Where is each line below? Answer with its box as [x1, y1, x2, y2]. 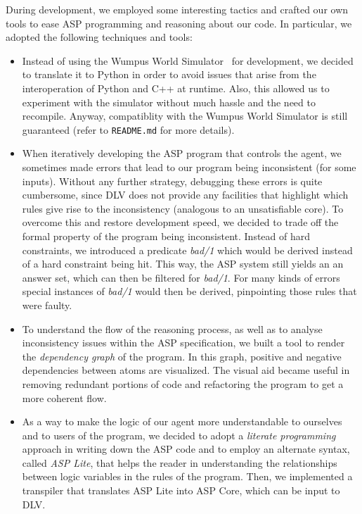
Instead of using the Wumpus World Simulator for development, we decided [22, 53, 354, 68]
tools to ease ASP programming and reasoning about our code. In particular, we [6, 15, 352, 30]
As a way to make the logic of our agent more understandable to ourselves [22, 414, 342, 429]
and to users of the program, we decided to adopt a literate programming [22, 427, 336, 442]
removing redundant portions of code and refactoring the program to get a [22, 376, 344, 391]
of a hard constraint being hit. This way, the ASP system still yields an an [22, 256, 344, 271]
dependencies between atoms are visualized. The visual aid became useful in [22, 363, 350, 377]
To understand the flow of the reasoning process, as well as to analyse [22, 321, 323, 336]
